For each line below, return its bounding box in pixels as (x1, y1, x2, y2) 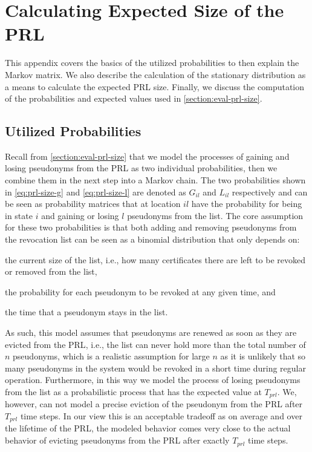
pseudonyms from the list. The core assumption (127, 209, 304, 221)
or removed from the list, (5, 265, 97, 278)
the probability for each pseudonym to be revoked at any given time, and (5, 285, 276, 298)
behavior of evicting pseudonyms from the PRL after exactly (5, 434, 230, 447)
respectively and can (232, 185, 308, 198)
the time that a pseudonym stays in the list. (5, 306, 168, 318)
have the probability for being (191, 197, 302, 210)
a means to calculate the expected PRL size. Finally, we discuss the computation (5, 80, 305, 93)
